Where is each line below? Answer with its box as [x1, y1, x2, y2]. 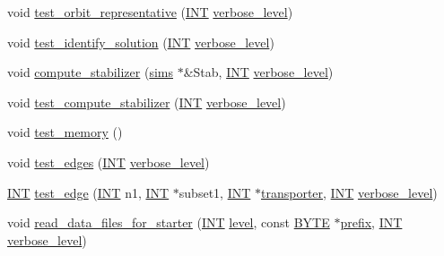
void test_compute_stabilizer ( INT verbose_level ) [7, 92, 286, 111]
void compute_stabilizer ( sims [7, 63, 173, 81]
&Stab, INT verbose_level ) [183, 63, 334, 81]
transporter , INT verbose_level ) [260, 183, 438, 201]
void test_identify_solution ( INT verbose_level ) [7, 32, 274, 51]
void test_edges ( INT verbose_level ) [7, 152, 210, 171]
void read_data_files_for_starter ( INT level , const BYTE [7, 213, 330, 232]
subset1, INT [178, 183, 251, 201]
